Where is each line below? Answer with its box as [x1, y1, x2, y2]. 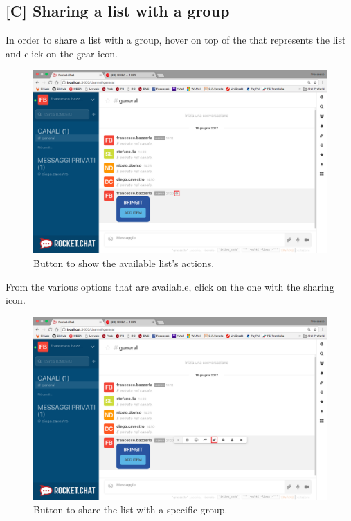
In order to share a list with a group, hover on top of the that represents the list [6, 33, 346, 47]
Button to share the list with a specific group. [33, 502, 228, 517]
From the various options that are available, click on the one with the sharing [6, 279, 334, 293]
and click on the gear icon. [6, 46, 118, 60]
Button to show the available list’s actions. [33, 255, 215, 270]
